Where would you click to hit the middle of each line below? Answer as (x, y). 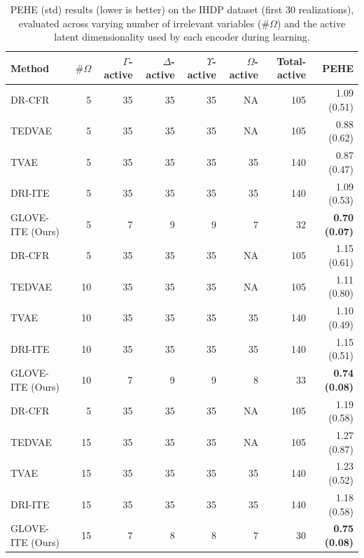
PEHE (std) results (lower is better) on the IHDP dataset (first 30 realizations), (182, 9)
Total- (292, 61)
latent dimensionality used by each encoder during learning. (182, 37)
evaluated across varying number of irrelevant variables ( (140, 23)
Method (30, 68)
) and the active (311, 23)
